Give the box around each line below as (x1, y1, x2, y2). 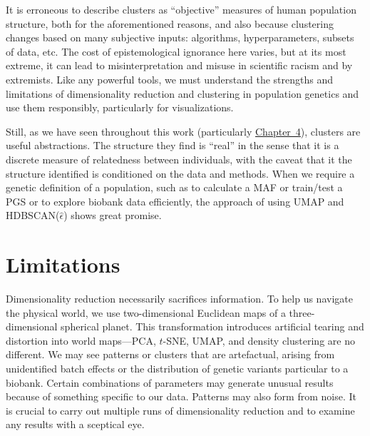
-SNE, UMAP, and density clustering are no (163, 333, 355, 348)
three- (289, 305, 315, 320)
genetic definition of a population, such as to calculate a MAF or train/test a (6, 180, 343, 195)
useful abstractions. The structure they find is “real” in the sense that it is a (6, 138, 339, 153)
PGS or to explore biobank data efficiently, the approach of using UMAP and (6, 193, 344, 208)
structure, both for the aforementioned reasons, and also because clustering (6, 16, 334, 31)
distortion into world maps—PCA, (6, 333, 156, 348)
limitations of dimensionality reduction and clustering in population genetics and (6, 86, 359, 101)
